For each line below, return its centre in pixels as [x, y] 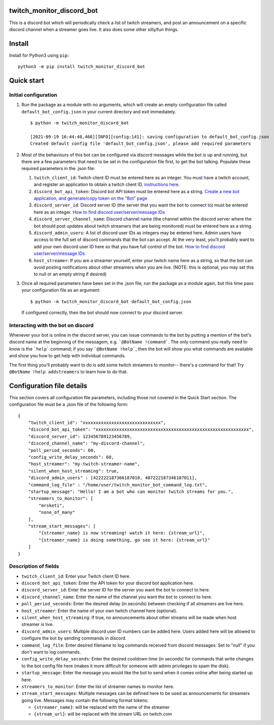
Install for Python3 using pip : [39, 55]
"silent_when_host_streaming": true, [73, 471]
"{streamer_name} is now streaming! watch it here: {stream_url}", [122, 533]
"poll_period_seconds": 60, [62, 450]
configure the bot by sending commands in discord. [74, 638]
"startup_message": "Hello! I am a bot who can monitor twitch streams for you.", [131, 491]
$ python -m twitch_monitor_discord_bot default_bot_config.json [111, 301]
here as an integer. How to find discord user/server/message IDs [99, 212]
